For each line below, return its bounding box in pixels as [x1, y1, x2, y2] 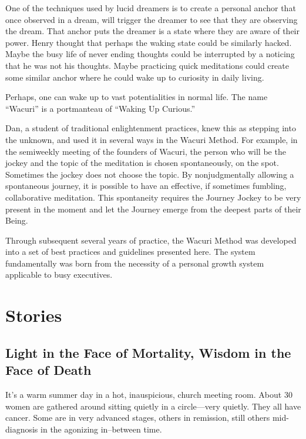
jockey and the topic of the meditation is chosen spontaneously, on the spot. [5, 157, 279, 169]
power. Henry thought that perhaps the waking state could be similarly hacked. [5, 36, 292, 48]
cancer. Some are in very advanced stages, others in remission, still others [5, 411, 270, 424]
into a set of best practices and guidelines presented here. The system [5, 245, 255, 258]
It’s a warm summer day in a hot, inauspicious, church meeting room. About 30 [5, 388, 292, 401]
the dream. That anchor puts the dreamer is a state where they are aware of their [5, 25, 300, 37]
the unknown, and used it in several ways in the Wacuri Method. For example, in [5, 133, 298, 145]
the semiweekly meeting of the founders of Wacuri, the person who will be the [5, 145, 286, 157]
